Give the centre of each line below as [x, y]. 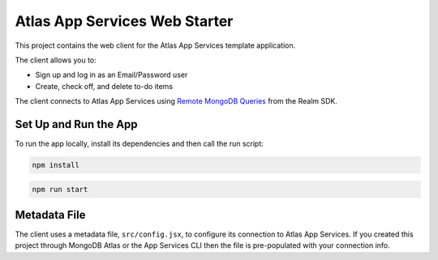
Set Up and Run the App [76, 124]
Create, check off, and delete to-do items [104, 86]
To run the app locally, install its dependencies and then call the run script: [139, 144]
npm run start [60, 189]
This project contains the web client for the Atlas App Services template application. [155, 45]
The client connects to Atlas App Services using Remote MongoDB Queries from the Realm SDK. [176, 101]
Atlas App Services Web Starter [124, 21]
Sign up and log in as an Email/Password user [112, 75]
